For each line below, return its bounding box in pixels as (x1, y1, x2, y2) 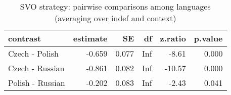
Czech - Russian (8, 62, 65, 74)
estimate (73, 32, 108, 44)
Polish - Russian (8, 77, 65, 88)
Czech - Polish (8, 47, 59, 59)
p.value (194, 32, 223, 44)
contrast (8, 32, 41, 44)
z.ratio (160, 32, 186, 44)
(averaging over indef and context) (55, 12, 176, 24)
